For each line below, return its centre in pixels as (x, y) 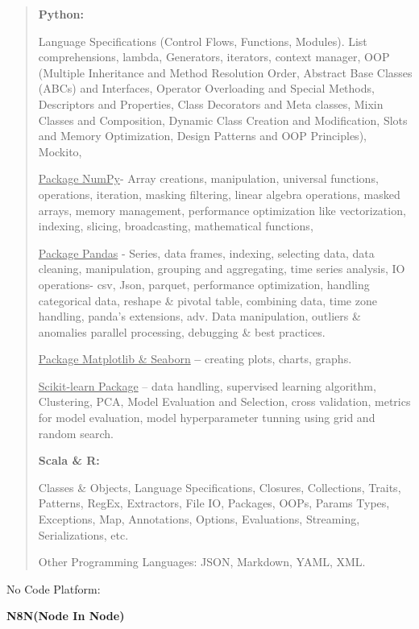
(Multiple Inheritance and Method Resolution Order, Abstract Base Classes (225, 72)
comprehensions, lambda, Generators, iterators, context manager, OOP (214, 57)
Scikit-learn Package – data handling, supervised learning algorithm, (207, 385)
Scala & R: (69, 460)
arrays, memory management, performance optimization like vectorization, (222, 210)
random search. (76, 433)
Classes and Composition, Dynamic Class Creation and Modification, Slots (223, 120)
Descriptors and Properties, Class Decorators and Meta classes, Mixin (211, 103)
